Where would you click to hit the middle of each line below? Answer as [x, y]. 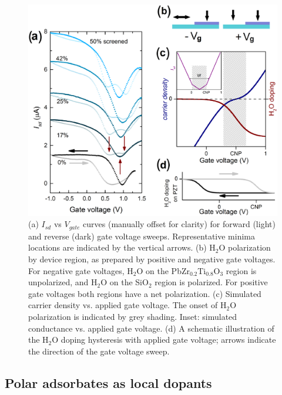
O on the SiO [125, 282]
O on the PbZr [163, 270]
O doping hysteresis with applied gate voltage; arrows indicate [164, 340]
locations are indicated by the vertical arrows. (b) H [122, 247]
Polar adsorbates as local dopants [108, 382]
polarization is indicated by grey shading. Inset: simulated [133, 317]
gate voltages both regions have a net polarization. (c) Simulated [145, 293]
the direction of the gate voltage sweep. [99, 351]
